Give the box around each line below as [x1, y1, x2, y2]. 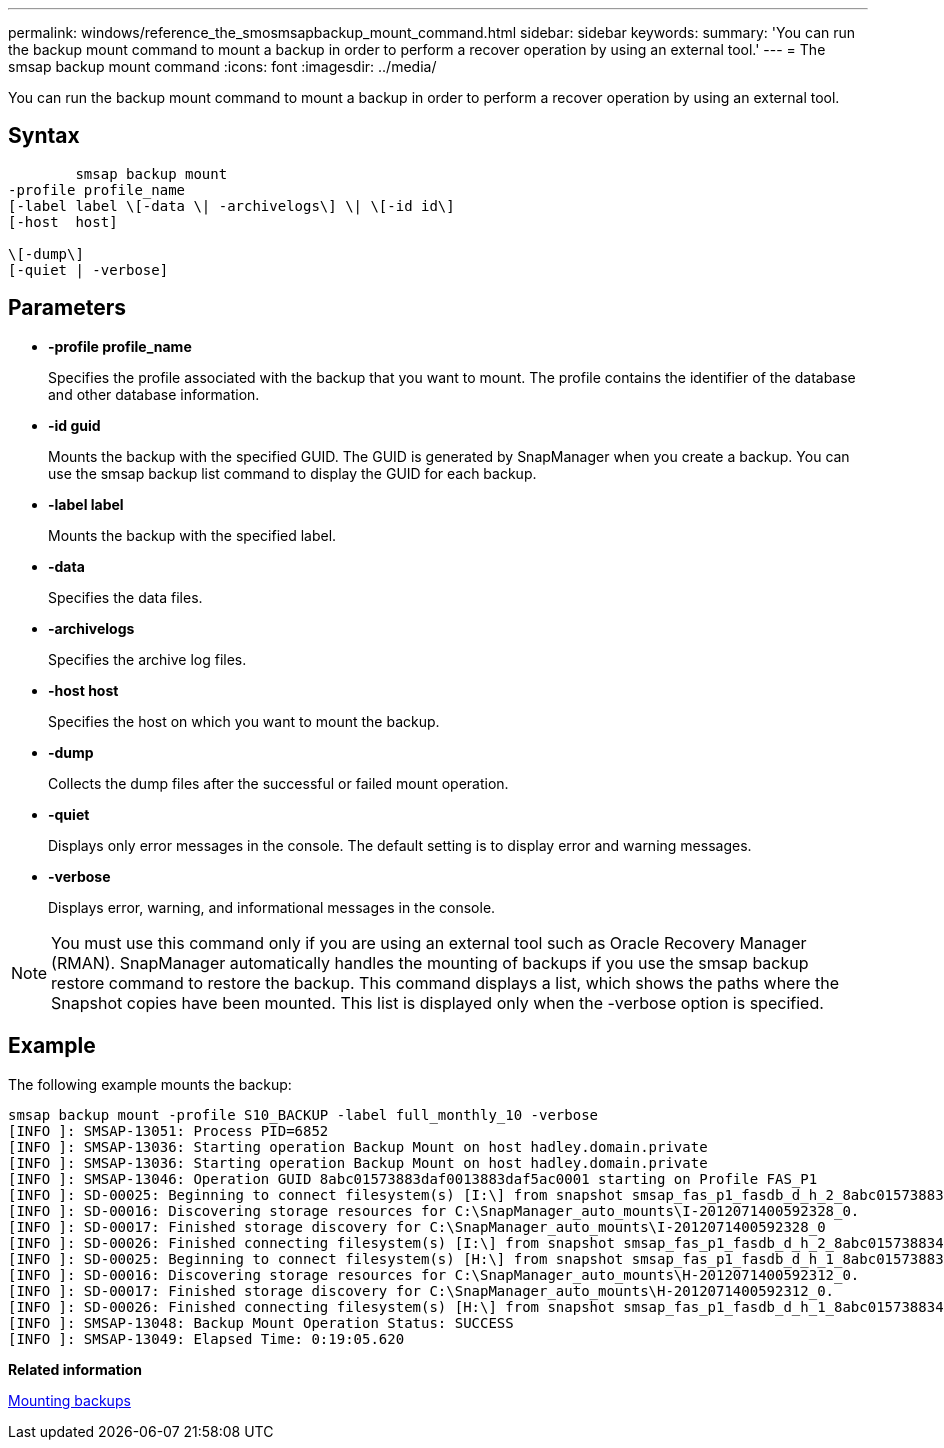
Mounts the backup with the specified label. [48, 526, 337, 544]
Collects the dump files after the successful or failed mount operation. [48, 774, 509, 792]
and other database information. [48, 385, 260, 403]
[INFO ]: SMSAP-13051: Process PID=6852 [8, 1122, 329, 1139]
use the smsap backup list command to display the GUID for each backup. [48, 464, 537, 482]
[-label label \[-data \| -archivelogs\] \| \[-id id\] [8, 197, 455, 214]
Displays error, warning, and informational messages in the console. [48, 898, 496, 916]
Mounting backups [8, 1391, 131, 1409]
